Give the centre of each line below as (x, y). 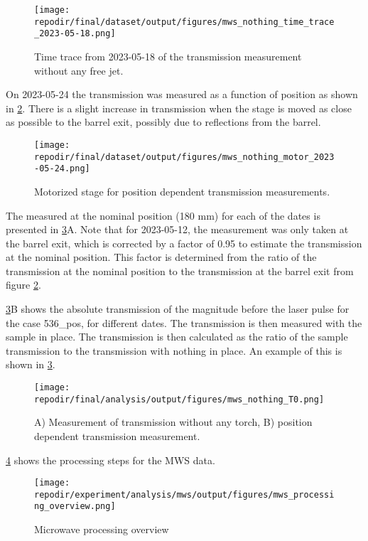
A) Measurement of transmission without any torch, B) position (173, 422)
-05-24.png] (62, 169)
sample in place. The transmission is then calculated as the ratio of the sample (177, 337)
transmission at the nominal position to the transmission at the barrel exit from (180, 270)
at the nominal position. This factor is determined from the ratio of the (161, 257)
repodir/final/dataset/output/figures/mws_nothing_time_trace (184, 22)
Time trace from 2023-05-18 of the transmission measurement (168, 56)
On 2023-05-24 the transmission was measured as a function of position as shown (182, 94)
